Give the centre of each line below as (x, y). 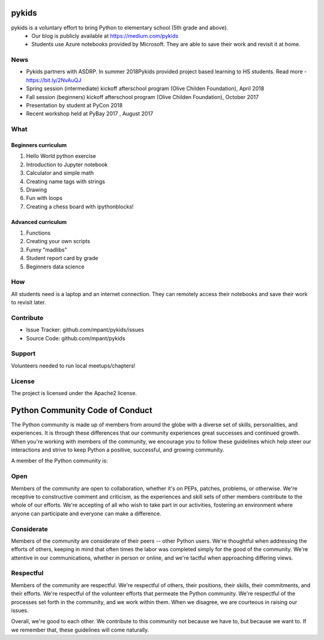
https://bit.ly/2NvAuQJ (54, 80)
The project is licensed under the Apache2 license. (74, 393)
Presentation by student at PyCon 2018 (74, 105)
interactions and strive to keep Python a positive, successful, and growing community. (118, 450)
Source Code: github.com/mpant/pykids (76, 338)
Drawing (37, 190)
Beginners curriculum (39, 145)
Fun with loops (44, 198)
